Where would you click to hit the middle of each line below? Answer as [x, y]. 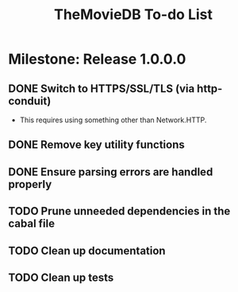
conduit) [30, 101]
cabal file [32, 224]
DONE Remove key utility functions [96, 145]
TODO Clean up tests [61, 277]
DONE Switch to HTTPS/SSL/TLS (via [102, 88]
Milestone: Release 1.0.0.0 [97, 59]
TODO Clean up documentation [87, 250]
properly [30, 184]
